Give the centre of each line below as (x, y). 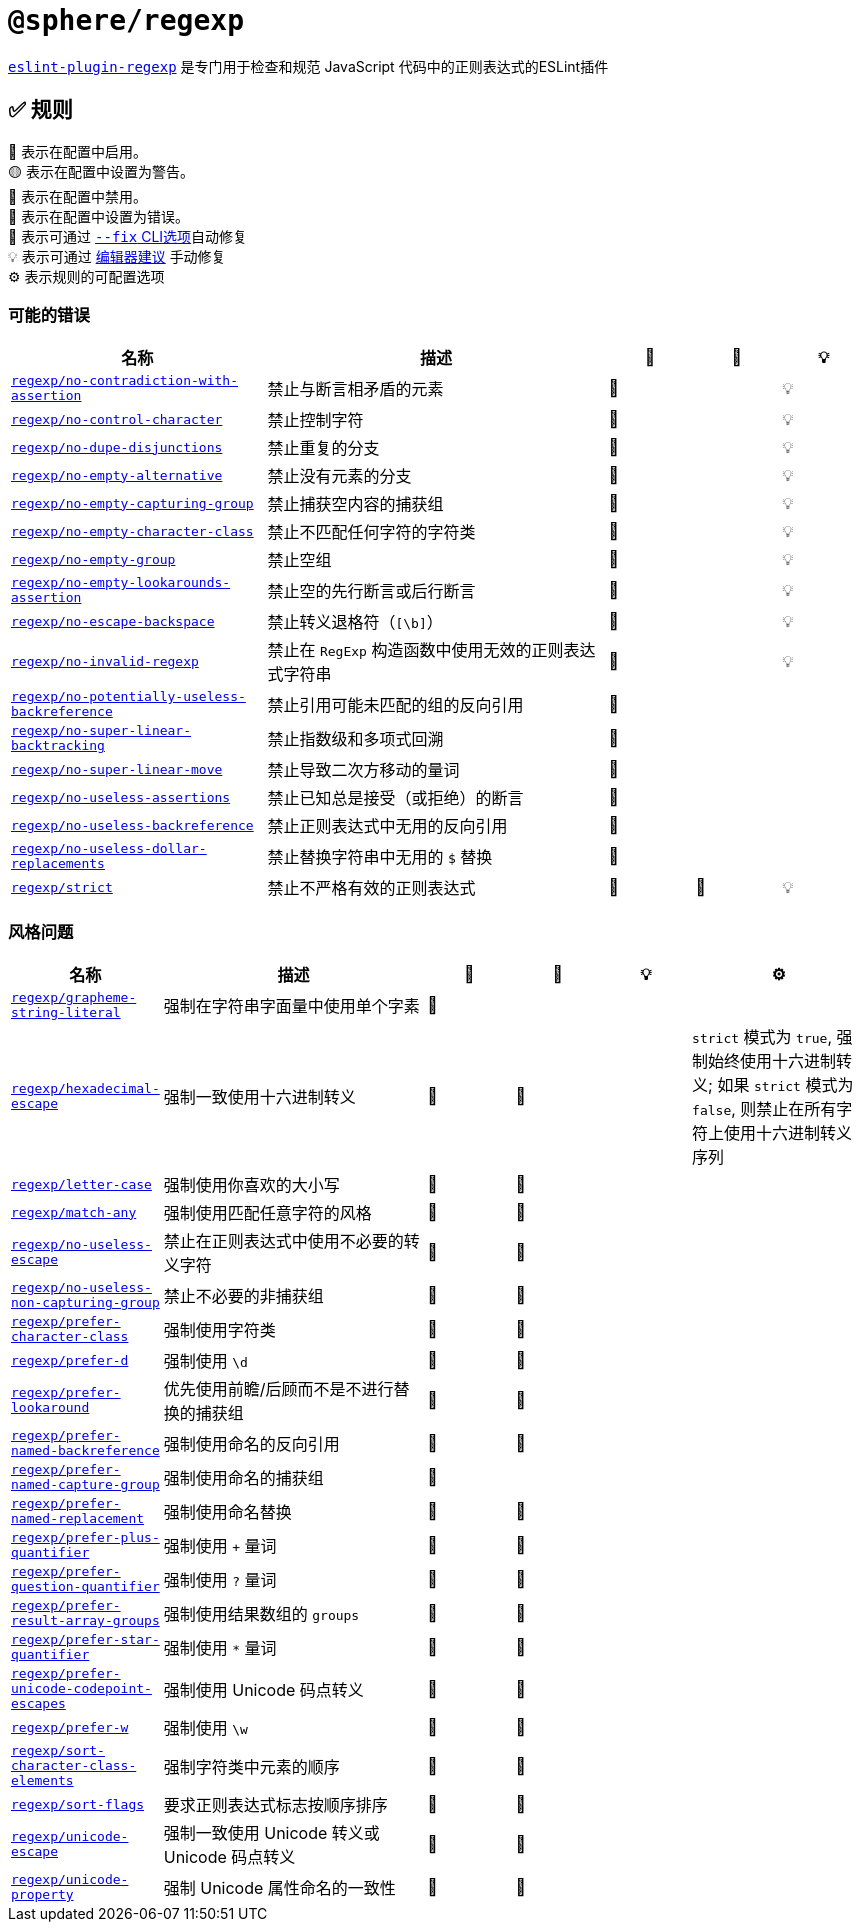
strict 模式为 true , (762, 1037)
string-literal (66, 1013)
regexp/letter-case (81, 1184)
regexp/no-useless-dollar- (109, 849)
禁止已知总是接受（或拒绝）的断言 (395, 798)
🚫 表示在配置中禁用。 (78, 196)
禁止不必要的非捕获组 (243, 1296)
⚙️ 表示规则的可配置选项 (86, 276)
